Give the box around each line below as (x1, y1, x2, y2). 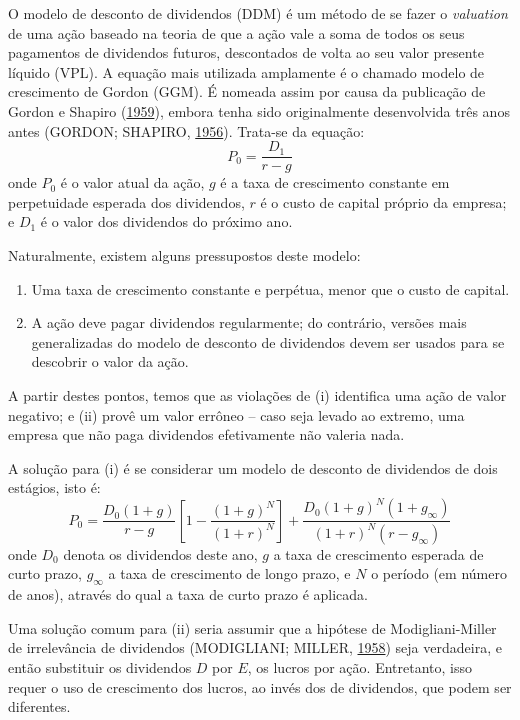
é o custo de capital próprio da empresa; (260, 191, 507, 212)
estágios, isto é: (8, 477, 101, 498)
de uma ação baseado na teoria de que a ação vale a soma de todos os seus (8, 22, 465, 43)
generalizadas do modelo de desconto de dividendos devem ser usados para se (31, 331, 505, 352)
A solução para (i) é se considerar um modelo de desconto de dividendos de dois (8, 457, 498, 478)
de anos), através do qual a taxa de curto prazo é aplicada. (8, 584, 368, 605)
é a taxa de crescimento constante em (220, 172, 450, 193)
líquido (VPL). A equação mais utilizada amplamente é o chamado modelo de (8, 61, 485, 82)
